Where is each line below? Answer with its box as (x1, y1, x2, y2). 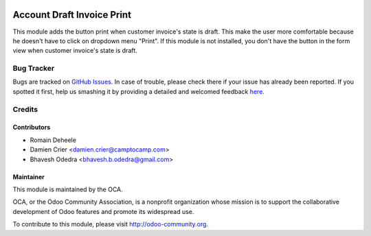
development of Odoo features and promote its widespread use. (12, 207, 194, 215)
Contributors (12, 123, 51, 132)
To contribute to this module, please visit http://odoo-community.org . (12, 220, 209, 228)
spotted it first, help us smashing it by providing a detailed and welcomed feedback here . (12, 87, 265, 95)
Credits (12, 104, 38, 114)
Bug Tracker (12, 64, 55, 73)
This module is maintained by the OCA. (12, 185, 123, 193)
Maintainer (12, 172, 45, 181)
